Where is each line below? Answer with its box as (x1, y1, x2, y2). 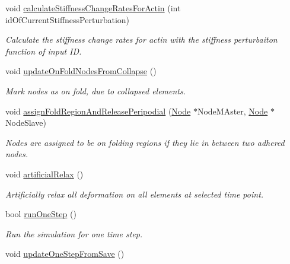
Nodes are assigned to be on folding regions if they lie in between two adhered (5, 136, 285, 148)
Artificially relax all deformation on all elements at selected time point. (5, 187, 264, 200)
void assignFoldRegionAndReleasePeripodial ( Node (5, 104, 191, 117)
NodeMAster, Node (197, 104, 268, 117)
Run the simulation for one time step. (5, 227, 143, 240)
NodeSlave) (5, 116, 46, 129)
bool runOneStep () (5, 208, 77, 220)
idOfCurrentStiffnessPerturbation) (5, 13, 130, 26)
